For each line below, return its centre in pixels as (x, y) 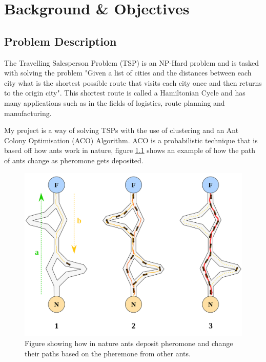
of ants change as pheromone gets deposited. (74, 160)
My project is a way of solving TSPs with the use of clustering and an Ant (121, 130)
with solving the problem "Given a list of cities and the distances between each (128, 73)
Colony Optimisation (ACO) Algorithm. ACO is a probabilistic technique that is (131, 140)
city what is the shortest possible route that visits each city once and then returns (133, 82)
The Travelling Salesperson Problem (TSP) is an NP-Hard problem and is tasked (132, 62)
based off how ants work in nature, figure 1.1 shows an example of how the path (130, 150)
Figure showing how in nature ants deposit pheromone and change (129, 343)
